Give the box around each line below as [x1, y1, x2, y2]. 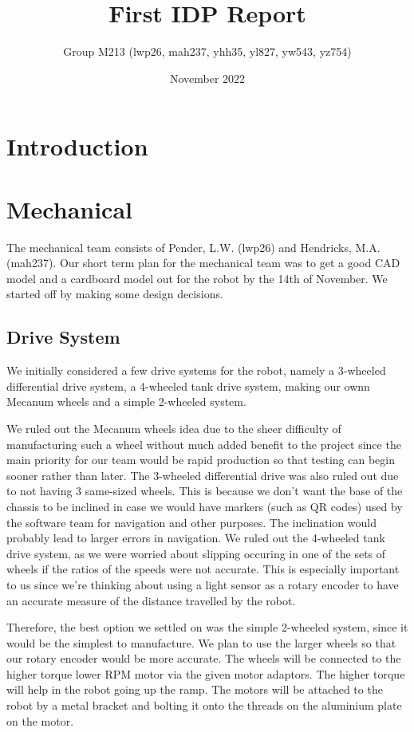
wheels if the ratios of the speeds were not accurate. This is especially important [6, 561, 400, 577]
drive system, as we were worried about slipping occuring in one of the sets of [6, 545, 386, 561]
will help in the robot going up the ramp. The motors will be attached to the [6, 681, 383, 698]
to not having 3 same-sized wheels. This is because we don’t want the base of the [6, 482, 403, 499]
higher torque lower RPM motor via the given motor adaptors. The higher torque [6, 665, 405, 682]
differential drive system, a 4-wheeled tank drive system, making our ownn [6, 377, 370, 394]
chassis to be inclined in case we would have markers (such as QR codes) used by [6, 498, 403, 514]
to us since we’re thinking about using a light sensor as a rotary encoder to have [6, 576, 399, 592]
